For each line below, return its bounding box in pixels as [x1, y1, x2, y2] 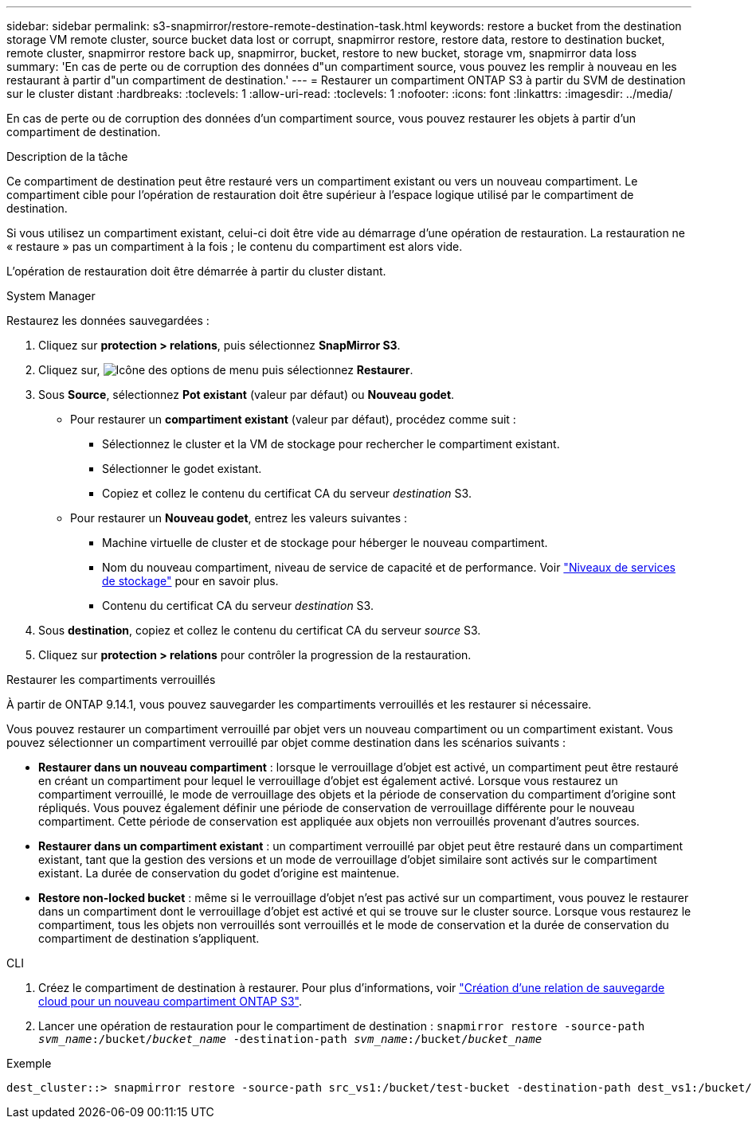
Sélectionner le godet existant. [102, 462, 262, 475]
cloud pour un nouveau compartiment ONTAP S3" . [38, 994, 303, 1008]
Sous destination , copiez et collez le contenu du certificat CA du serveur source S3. [38, 623, 481, 637]
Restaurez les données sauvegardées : [6, 314, 210, 327]
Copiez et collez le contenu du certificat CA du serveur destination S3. [102, 486, 472, 500]
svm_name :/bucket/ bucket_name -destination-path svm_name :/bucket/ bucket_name [38, 1033, 542, 1045]
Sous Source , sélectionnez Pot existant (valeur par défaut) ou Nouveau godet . [38, 388, 455, 401]
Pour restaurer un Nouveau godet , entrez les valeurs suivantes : [70, 511, 408, 525]
